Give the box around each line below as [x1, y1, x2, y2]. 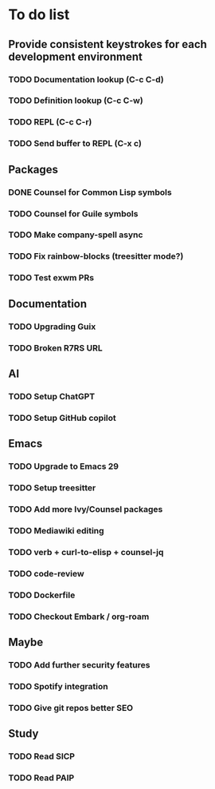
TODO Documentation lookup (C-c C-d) [8, 73, 165, 85]
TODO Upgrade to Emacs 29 [8, 461, 119, 472]
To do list [8, 6, 70, 24]
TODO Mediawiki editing [8, 525, 105, 536]
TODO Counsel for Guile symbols [8, 208, 139, 219]
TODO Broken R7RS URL [8, 342, 103, 353]
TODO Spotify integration [8, 680, 109, 692]
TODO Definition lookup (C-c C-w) [8, 95, 143, 106]
